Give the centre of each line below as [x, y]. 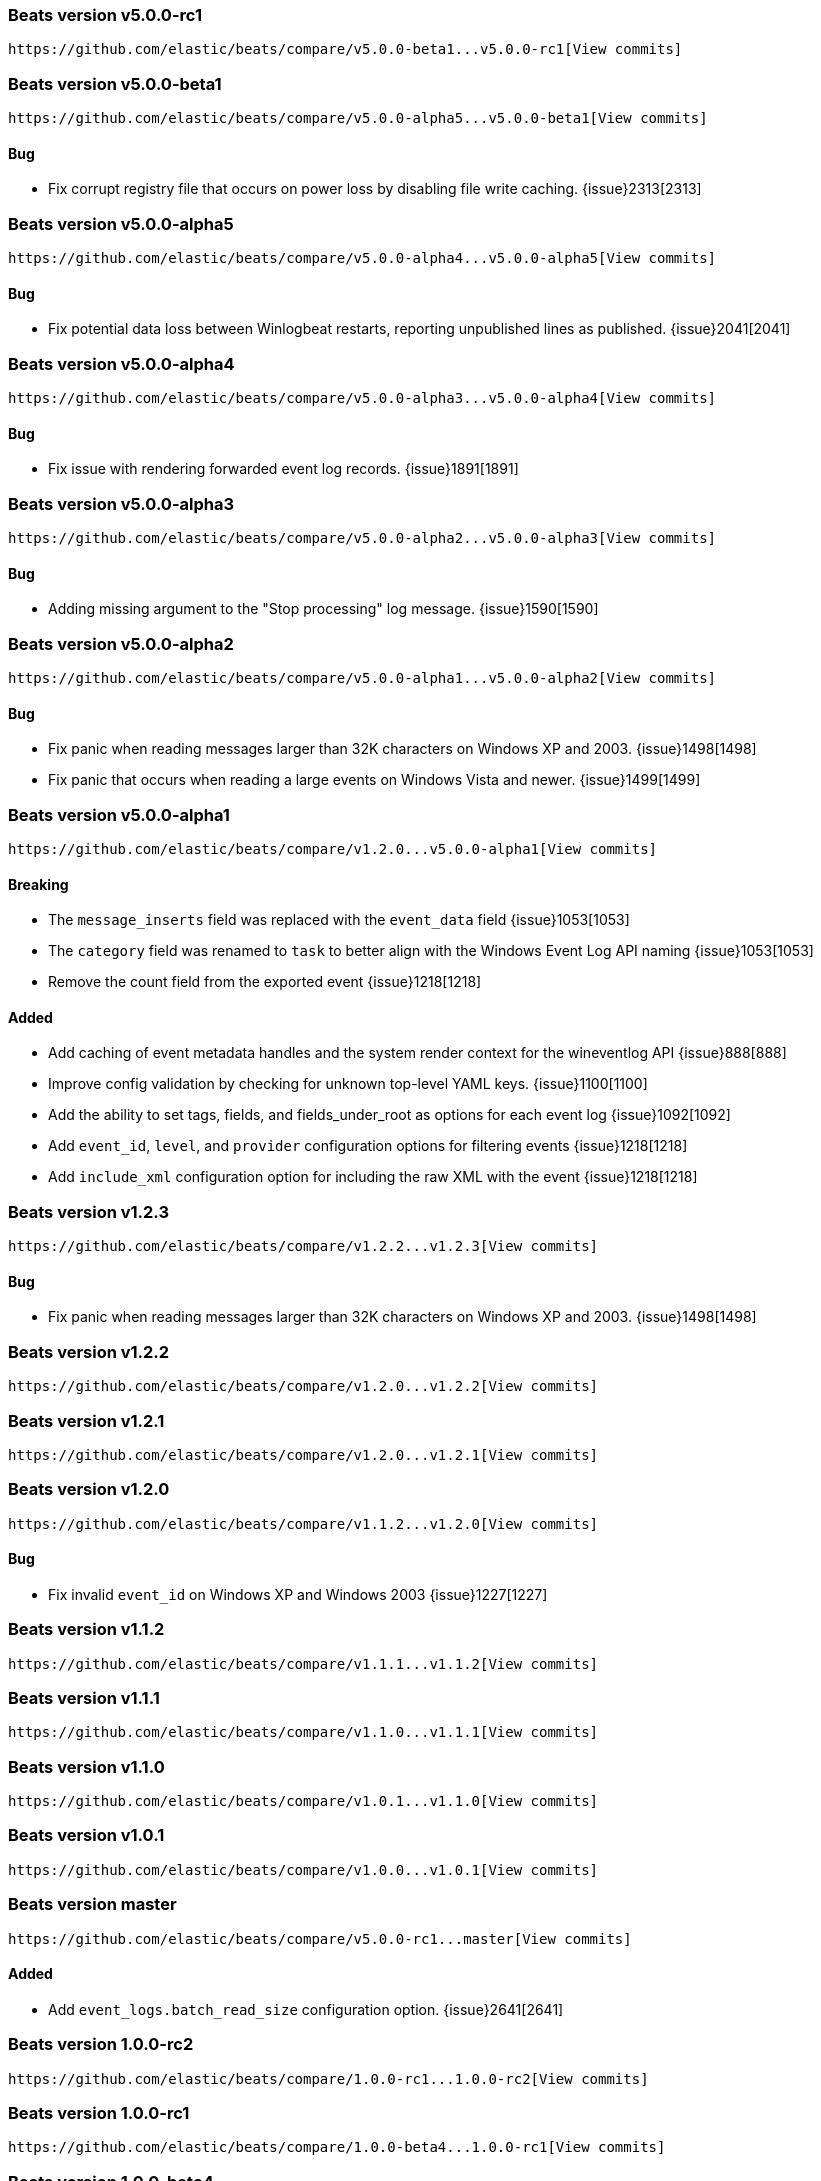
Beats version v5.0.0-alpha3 [121, 503]
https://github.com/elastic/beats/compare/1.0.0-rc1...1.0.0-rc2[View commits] [328, 2078]
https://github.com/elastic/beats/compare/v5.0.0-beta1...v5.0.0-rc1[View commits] [345, 49]
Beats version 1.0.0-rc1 [99, 2112]
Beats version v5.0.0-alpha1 [119, 814]
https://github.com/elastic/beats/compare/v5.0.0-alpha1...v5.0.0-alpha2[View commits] [362, 678]
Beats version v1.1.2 [86, 1629]
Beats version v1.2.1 [86, 1420]
